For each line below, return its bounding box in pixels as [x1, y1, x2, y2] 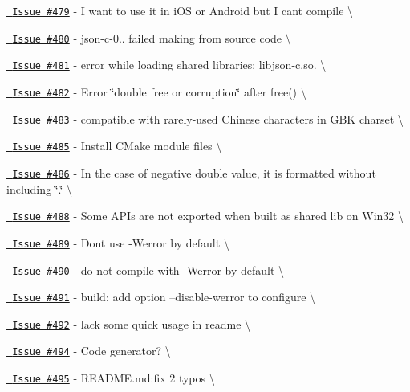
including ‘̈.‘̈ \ [6, 180, 73, 197]
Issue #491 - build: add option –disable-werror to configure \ [12, 288, 316, 305]
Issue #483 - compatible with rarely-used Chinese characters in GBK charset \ [12, 110, 404, 127]
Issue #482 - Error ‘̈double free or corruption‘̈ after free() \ [12, 83, 306, 100]
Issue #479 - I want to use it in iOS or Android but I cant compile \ [12, 2, 354, 18]
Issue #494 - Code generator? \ [12, 342, 171, 359]
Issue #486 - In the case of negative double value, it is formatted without [12, 164, 376, 181]
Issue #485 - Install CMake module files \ [12, 137, 222, 154]
